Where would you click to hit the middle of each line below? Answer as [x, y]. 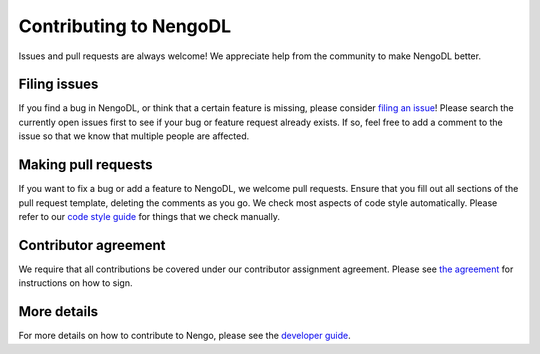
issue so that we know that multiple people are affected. [134, 136]
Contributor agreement [92, 245]
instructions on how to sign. [76, 283]
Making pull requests [86, 165]
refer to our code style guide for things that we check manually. [149, 216]
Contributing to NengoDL [125, 26]
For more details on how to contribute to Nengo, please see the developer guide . [185, 336]
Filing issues [58, 84]
